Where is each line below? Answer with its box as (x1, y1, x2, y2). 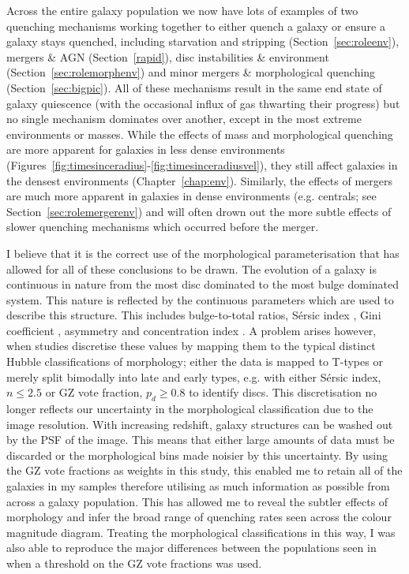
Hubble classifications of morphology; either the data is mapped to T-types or (6, 353, 383, 370)
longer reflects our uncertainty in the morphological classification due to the (6, 401, 373, 417)
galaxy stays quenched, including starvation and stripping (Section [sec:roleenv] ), (6, 33, 400, 50)
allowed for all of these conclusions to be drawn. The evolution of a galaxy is (6, 260, 377, 277)
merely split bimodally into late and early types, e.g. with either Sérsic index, (6, 368, 381, 385)
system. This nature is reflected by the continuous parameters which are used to (6, 291, 394, 307)
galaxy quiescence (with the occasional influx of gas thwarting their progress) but (6, 95, 400, 111)
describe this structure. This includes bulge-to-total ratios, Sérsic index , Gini (6, 307, 381, 323)
